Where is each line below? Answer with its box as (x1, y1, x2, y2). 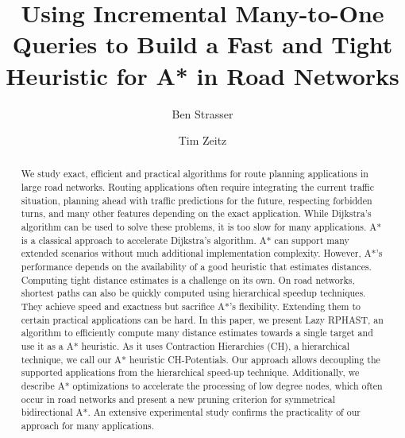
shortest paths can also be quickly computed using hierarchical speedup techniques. (21, 286, 366, 300)
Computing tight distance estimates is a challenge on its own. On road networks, (21, 273, 355, 286)
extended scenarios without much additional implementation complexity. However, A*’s (21, 246, 383, 260)
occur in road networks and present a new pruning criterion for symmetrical (21, 392, 336, 405)
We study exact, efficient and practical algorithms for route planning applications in (21, 167, 368, 180)
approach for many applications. (21, 418, 155, 432)
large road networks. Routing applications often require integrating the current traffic (21, 180, 375, 194)
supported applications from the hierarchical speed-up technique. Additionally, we (21, 366, 360, 379)
